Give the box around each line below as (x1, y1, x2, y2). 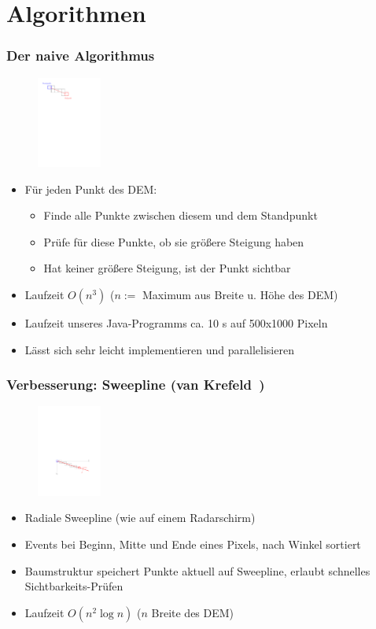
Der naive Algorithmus (6, 46, 155, 65)
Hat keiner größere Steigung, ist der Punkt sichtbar (43, 260, 291, 276)
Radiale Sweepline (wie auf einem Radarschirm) (24, 509, 256, 526)
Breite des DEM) (151, 604, 234, 620)
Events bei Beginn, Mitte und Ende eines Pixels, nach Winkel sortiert (24, 535, 361, 552)
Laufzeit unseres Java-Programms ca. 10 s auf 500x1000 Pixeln (24, 314, 328, 331)
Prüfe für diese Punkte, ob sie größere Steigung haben (43, 233, 304, 250)
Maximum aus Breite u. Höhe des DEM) (142, 286, 338, 302)
